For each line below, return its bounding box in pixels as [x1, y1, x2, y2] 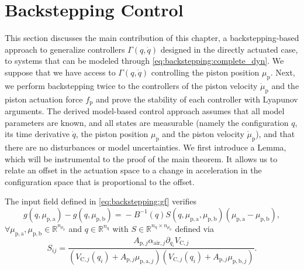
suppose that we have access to [5, 66, 116, 78]
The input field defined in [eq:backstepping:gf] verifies [5, 195, 197, 207]
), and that [255, 128, 295, 140]
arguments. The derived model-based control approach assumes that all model [5, 104, 285, 117]
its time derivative [5, 128, 70, 140]
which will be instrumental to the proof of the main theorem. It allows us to [5, 152, 278, 165]
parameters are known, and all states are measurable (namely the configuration [5, 116, 289, 128]
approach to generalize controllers [5, 43, 125, 55]
